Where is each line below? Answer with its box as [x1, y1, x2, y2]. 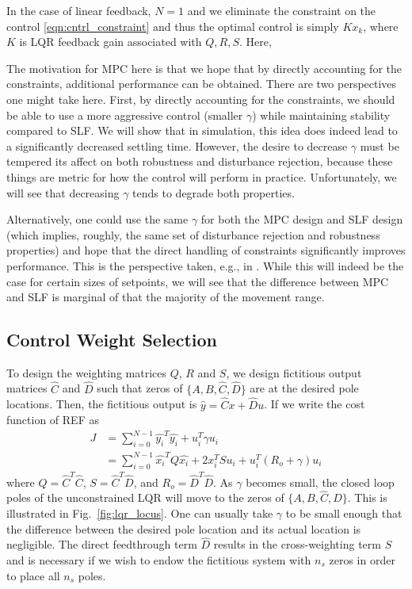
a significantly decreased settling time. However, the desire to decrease [6, 137, 348, 154]
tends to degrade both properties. [132, 184, 295, 201]
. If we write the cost [264, 396, 365, 412]
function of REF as [6, 411, 99, 428]
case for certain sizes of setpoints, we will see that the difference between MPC [6, 273, 389, 289]
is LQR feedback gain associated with [19, 33, 202, 50]
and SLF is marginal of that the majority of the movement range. [6, 289, 325, 305]
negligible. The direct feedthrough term [6, 536, 197, 553]
